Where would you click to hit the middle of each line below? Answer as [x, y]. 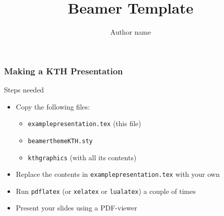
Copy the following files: [53, 106]
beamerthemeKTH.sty [60, 141]
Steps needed [24, 90]
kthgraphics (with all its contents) [82, 157]
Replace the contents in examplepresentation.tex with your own [118, 174]
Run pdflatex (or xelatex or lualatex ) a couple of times [106, 191]
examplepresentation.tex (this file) [84, 123]
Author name [131, 32]
